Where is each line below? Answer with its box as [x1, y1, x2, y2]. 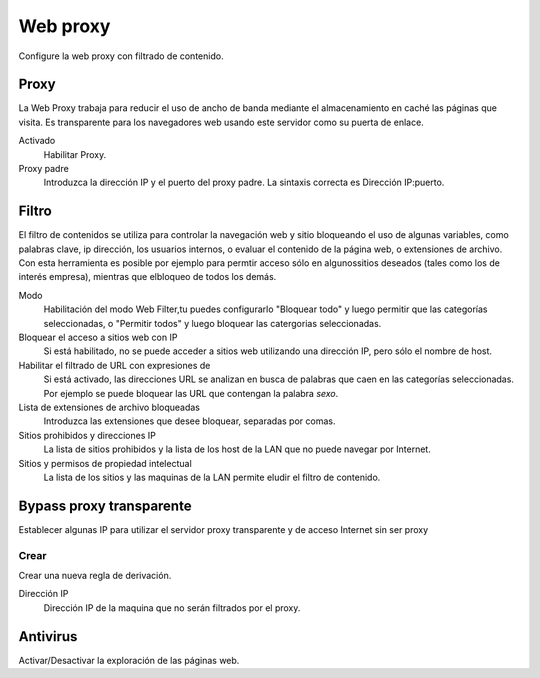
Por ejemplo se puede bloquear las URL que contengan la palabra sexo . [43, 387, 339, 399]
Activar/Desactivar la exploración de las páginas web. [18, 654, 240, 666]
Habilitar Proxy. [43, 148, 107, 160]
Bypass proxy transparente [18, 497, 192, 514]
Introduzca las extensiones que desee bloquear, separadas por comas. [43, 415, 336, 427]
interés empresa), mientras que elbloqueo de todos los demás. [18, 271, 277, 283]
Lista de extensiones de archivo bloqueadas [18, 401, 200, 413]
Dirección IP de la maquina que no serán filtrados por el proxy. [43, 601, 301, 614]
